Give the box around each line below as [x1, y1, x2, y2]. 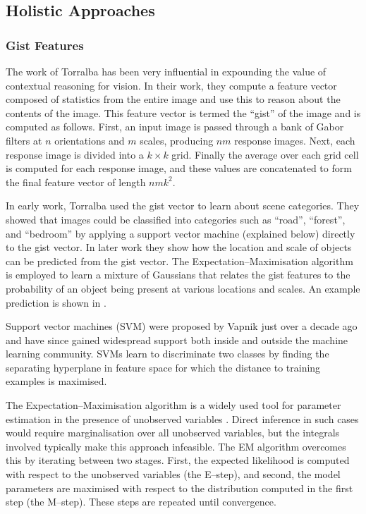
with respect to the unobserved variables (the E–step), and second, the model [6, 467, 341, 482]
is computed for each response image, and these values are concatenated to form [6, 161, 352, 176]
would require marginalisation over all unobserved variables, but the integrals [6, 425, 340, 440]
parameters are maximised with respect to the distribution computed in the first [6, 480, 353, 495]
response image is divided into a [6, 147, 144, 161]
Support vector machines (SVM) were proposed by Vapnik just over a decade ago [6, 319, 358, 334]
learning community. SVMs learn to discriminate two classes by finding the [6, 346, 329, 361]
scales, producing [140, 133, 214, 147]
